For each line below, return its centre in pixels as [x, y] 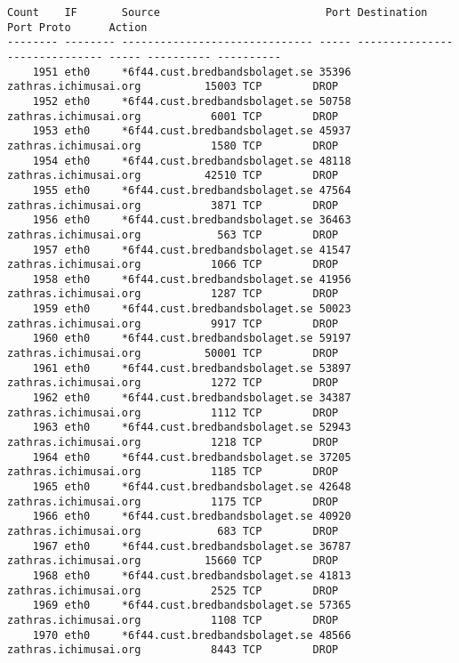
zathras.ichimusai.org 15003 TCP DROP [173, 87]
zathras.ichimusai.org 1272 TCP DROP [173, 383]
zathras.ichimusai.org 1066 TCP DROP [173, 265]
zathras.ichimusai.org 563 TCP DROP [173, 234]
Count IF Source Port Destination [217, 12]
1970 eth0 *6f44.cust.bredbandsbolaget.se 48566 [192, 635]
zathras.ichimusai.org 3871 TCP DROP [173, 205]
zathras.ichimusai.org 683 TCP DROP [173, 531]
